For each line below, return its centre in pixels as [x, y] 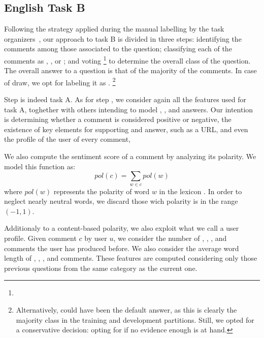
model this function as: [40, 166]
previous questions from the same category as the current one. [101, 268]
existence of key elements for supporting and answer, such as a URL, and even [126, 129]
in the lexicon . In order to [201, 191]
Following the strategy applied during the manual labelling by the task [114, 29]
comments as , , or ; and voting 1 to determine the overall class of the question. [127, 59]
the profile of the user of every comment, [68, 139]
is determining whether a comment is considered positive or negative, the [118, 119]
